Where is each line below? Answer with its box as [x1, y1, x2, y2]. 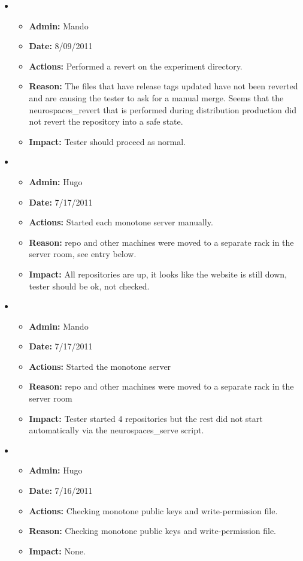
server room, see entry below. [29, 248, 137, 260]
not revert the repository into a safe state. [29, 115, 183, 128]
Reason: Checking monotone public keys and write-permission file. [29, 524, 277, 537]
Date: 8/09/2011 [29, 40, 93, 52]
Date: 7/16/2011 [29, 484, 93, 497]
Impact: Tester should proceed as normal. [29, 135, 186, 147]
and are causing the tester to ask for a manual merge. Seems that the [29, 91, 284, 104]
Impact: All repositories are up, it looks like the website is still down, [29, 267, 287, 280]
